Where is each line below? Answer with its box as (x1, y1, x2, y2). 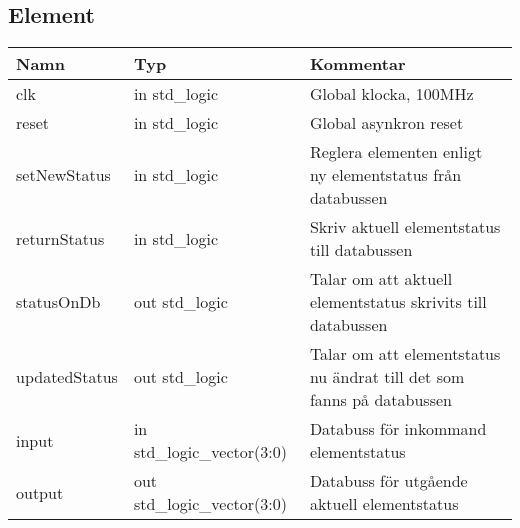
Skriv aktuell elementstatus (309, 215, 501, 239)
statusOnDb (16, 290, 101, 314)
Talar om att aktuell (309, 267, 453, 291)
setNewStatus (16, 163, 111, 187)
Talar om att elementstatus (309, 342, 501, 366)
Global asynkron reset (309, 111, 464, 135)
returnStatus (16, 226, 105, 250)
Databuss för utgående (309, 469, 468, 493)
